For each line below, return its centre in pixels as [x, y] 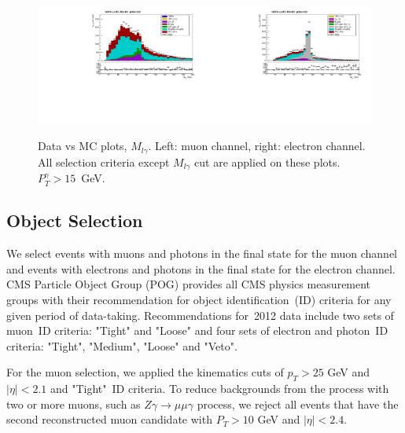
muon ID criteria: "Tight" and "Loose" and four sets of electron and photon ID [197, 330]
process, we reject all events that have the [298, 404]
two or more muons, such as [74, 404]
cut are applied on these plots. [267, 161]
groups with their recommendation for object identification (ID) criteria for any [199, 299]
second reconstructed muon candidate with [109, 419]
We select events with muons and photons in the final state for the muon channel [202, 253]
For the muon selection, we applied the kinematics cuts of [145, 372]
